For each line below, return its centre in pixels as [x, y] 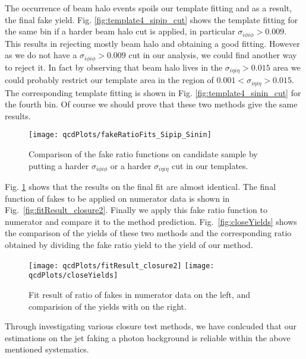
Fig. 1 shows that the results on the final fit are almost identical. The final [141, 187]
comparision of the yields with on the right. [108, 306]
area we [287, 67]
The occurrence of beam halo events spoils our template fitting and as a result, [149, 8]
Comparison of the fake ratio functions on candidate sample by [143, 154]
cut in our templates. [210, 165]
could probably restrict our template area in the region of [109, 80]
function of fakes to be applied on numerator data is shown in [117, 198]
